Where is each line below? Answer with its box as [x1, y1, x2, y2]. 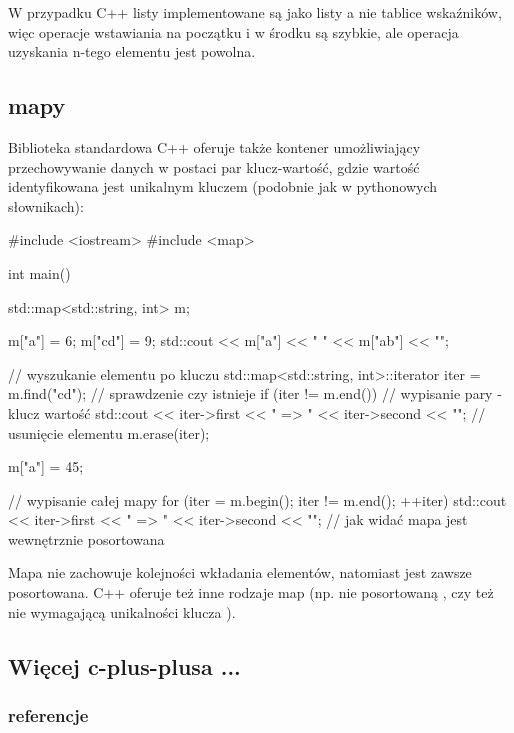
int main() [8, 262, 71, 283]
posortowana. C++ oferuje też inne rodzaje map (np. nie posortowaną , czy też [8, 582, 494, 603]
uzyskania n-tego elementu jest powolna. [8, 41, 256, 62]
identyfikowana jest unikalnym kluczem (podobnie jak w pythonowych [8, 176, 438, 197]
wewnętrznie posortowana [8, 528, 165, 549]
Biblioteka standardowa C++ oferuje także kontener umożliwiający [8, 136, 421, 157]
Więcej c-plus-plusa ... [8, 650, 241, 681]
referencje [8, 702, 89, 727]
